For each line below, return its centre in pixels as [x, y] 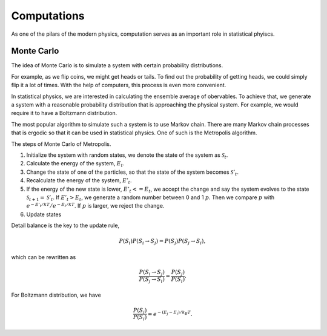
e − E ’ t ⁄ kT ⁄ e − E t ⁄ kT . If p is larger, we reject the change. [95, 206]
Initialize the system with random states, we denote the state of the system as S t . [127, 156]
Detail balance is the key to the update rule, [65, 226]
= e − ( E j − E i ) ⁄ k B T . [170, 313]
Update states [44, 214]
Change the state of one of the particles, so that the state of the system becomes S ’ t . [133, 173]
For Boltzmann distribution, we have [56, 295]
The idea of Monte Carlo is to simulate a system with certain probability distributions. [117, 65]
